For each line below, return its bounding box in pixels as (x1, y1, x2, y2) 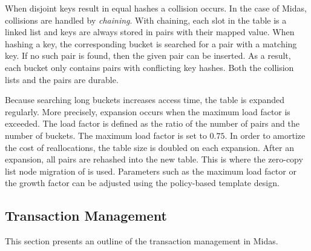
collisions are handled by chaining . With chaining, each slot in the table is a (5, 13, 287, 26)
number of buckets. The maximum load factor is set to (5, 129, 207, 141)
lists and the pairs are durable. (5, 73, 119, 85)
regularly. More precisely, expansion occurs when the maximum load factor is (5, 105, 290, 118)
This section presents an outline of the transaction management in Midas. (5, 235, 278, 247)
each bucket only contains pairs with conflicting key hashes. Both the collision (5, 61, 294, 73)
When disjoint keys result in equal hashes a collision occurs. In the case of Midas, (5, 2, 307, 14)
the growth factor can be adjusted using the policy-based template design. (5, 176, 280, 189)
